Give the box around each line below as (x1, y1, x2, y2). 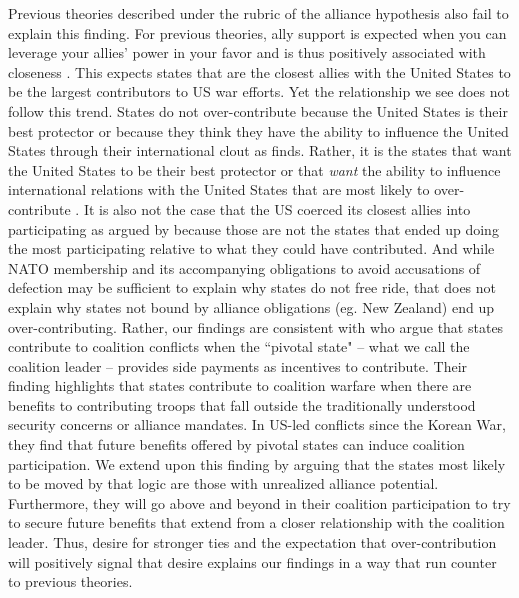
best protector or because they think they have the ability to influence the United (8, 120, 509, 141)
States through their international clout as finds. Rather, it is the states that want (8, 140, 512, 161)
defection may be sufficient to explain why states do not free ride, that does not (8, 277, 497, 298)
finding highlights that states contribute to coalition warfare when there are (8, 375, 472, 396)
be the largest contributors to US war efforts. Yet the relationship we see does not (8, 81, 510, 102)
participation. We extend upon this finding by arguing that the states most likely (8, 453, 506, 474)
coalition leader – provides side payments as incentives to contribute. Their (8, 355, 468, 376)
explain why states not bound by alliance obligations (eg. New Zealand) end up (8, 296, 494, 317)
